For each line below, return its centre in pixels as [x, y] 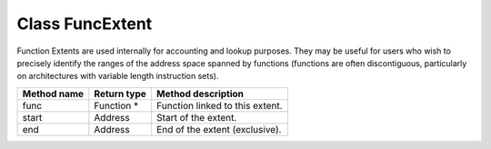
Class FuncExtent [85, 24]
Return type [120, 94]
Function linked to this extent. [219, 105]
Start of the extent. [196, 117]
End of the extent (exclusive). [219, 129]
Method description [200, 94]
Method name [53, 94]
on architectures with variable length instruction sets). [118, 76]
